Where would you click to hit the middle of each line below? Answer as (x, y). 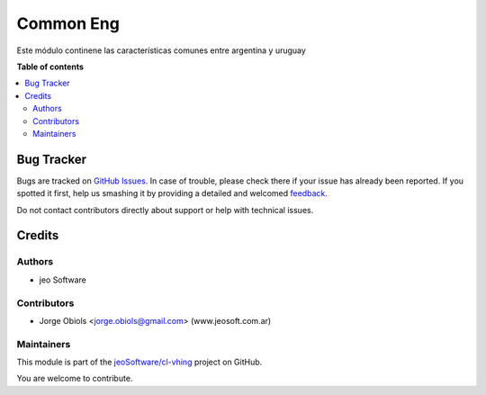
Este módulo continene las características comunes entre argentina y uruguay (161, 50)
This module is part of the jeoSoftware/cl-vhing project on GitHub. (139, 362)
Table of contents (50, 67)
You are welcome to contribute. (75, 379)
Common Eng (68, 23)
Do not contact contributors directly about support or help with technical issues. (165, 210)
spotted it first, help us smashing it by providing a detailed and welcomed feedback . (172, 193)
